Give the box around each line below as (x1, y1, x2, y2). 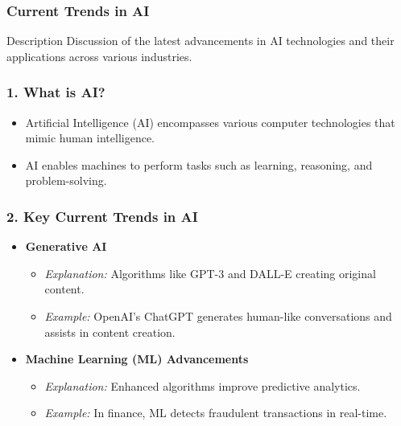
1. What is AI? (6, 82, 105, 102)
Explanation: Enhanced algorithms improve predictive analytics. (44, 377, 361, 394)
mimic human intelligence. (25, 129, 155, 146)
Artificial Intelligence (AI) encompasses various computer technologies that (25, 113, 395, 130)
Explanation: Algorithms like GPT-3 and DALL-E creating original (44, 264, 376, 281)
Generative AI (25, 238, 107, 255)
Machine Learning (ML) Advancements (25, 350, 249, 367)
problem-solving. (25, 172, 107, 189)
